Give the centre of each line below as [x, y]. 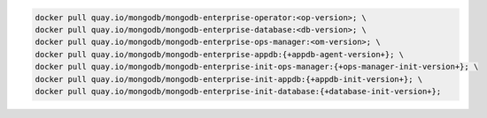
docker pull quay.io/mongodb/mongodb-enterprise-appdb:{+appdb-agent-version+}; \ [220, 54]
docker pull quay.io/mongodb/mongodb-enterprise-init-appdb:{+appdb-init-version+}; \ [229, 79]
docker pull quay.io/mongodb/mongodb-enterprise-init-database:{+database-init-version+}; [238, 91]
